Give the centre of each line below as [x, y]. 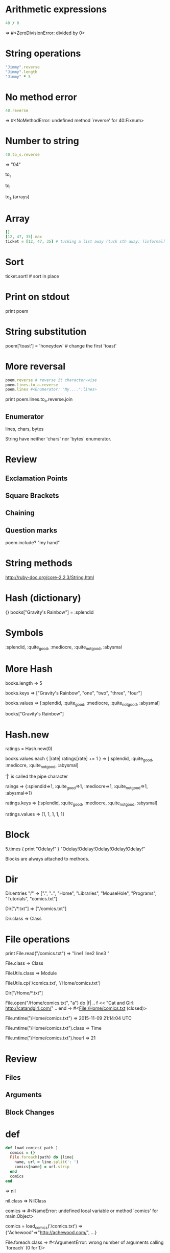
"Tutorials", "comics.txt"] [31, 899]
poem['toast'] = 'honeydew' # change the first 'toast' [61, 345]
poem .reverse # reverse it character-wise [51, 380]
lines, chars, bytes [25, 429]
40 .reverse [17, 111]
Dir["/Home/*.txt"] [24, 993]
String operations [43, 53]
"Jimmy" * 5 [18, 77]
